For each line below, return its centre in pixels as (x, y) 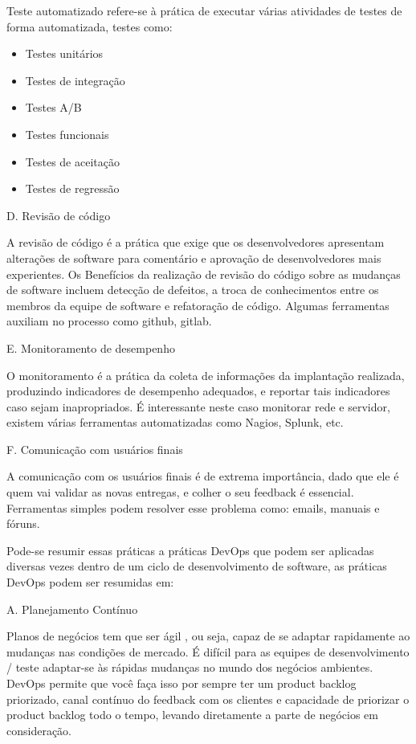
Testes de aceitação (72, 161)
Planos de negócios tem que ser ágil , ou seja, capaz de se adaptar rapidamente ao (208, 636)
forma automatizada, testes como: (90, 26)
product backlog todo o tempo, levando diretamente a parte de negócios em (192, 715)
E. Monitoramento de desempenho (91, 347)
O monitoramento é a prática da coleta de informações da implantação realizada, (206, 375)
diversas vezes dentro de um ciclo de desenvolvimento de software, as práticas (197, 566)
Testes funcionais (67, 134)
